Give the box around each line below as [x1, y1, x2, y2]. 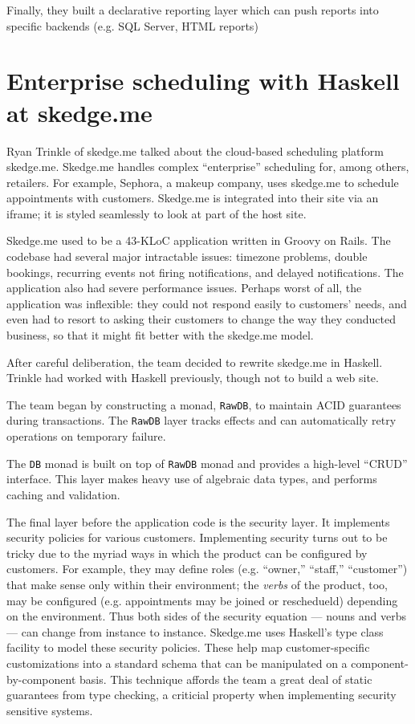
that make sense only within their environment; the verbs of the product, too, [6, 576, 388, 592]
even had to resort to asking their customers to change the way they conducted [6, 311, 396, 327]
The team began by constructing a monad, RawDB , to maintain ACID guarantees [6, 396, 401, 413]
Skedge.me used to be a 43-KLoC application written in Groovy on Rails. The [6, 232, 391, 249]
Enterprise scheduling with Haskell [6, 64, 400, 97]
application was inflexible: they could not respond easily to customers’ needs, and [6, 295, 407, 311]
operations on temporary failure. [6, 428, 166, 445]
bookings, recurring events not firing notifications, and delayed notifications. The [6, 263, 404, 280]
